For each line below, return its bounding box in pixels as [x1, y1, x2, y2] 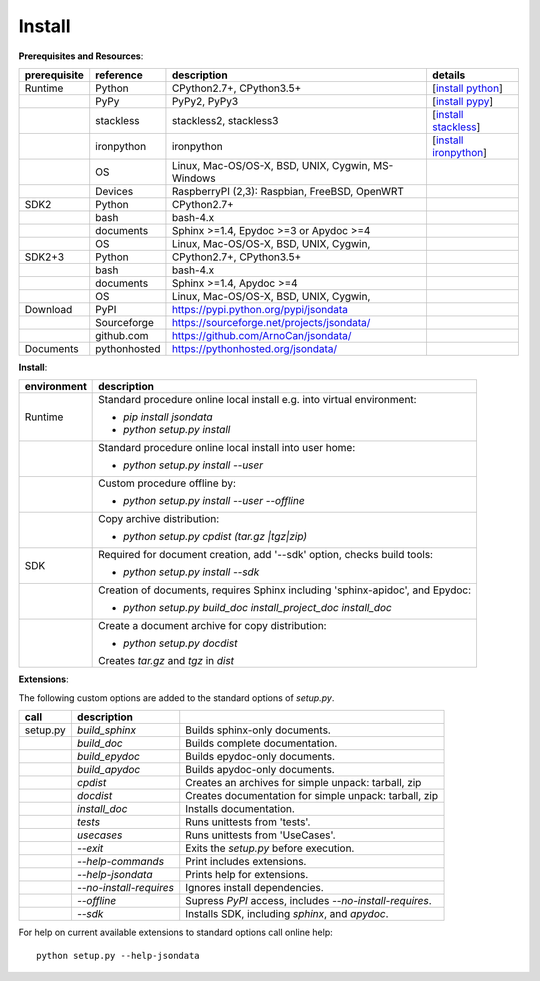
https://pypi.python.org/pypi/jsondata [171, 302, 349, 316]
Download [24, 302, 73, 316]
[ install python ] [431, 81, 504, 95]
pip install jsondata [123, 410, 214, 424]
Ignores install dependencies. [185, 881, 324, 895]
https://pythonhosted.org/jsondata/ [171, 341, 338, 355]
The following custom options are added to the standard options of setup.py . [18, 691, 335, 704]
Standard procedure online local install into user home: [98, 441, 356, 455]
